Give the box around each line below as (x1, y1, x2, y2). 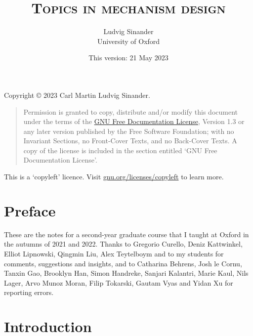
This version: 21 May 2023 (88, 52, 169, 63)
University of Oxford (97, 36, 160, 46)
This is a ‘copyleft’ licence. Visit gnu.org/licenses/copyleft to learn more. (4, 171, 224, 182)
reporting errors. (4, 287, 54, 297)
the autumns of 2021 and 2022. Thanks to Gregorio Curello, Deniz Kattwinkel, (4, 239, 243, 249)
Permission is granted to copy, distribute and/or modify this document (23, 106, 238, 117)
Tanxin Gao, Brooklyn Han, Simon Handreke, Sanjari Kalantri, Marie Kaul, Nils (4, 268, 249, 278)
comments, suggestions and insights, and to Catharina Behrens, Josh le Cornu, (4, 258, 242, 268)
